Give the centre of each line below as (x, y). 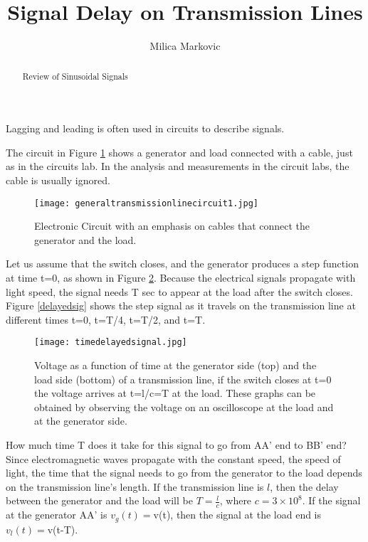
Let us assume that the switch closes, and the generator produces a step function (182, 264)
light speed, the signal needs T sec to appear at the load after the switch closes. (179, 291)
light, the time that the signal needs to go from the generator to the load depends (184, 473)
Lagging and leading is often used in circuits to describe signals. (145, 128)
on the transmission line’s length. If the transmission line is (135, 486)
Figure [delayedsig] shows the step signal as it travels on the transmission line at (181, 305)
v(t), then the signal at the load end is (237, 515)
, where (236, 500)
